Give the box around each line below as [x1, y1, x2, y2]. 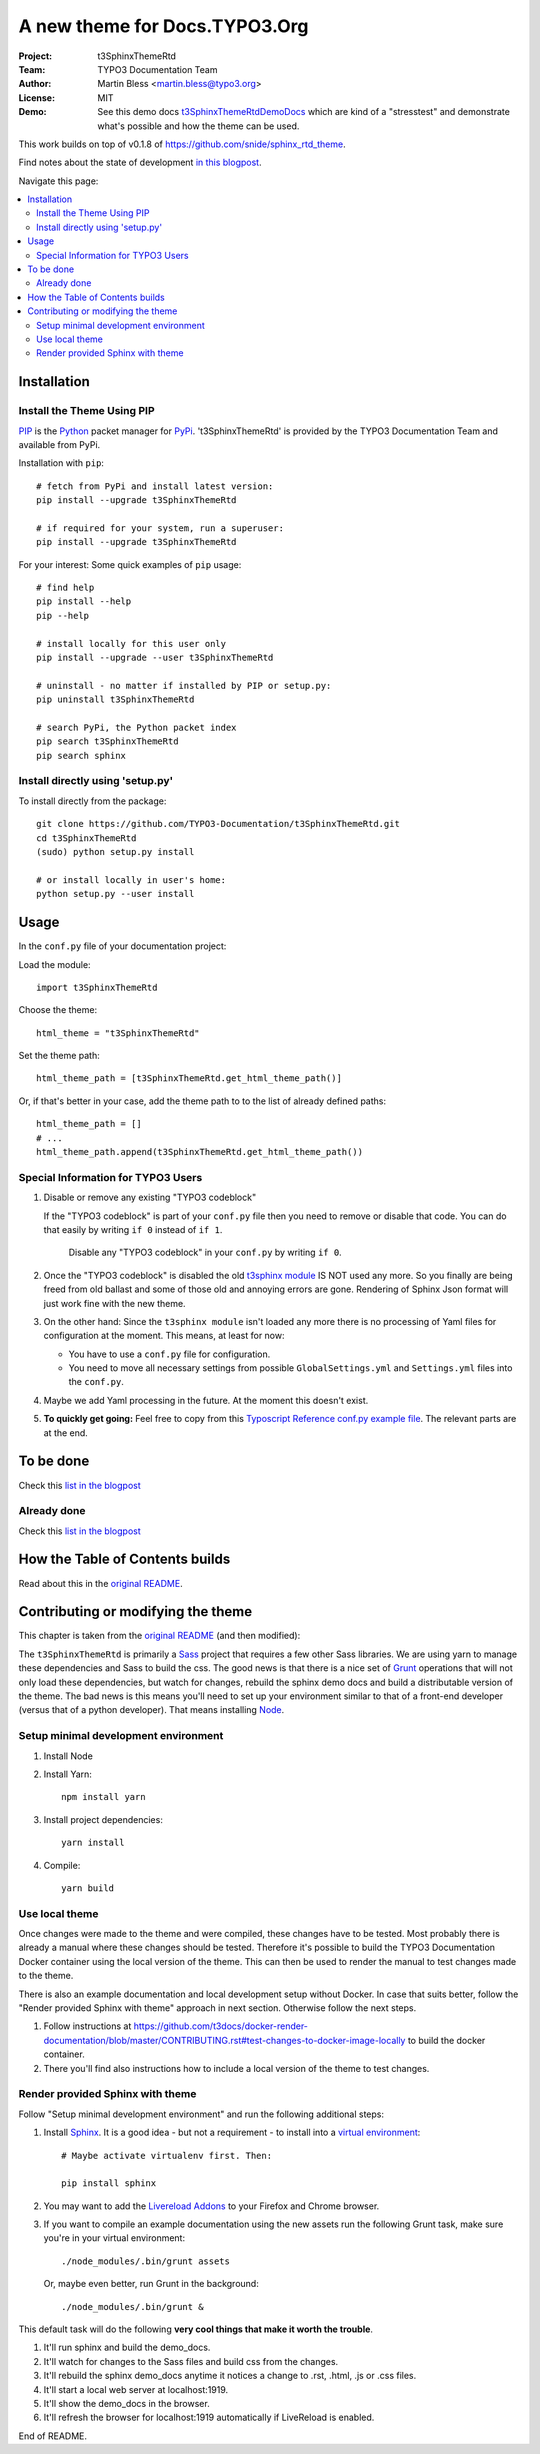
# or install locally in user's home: [36, 874, 227, 885]
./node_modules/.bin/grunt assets [61, 2255, 230, 2267]
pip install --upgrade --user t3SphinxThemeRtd [36, 651, 274, 663]
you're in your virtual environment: [43, 2232, 185, 2244]
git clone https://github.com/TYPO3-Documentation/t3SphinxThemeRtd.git [36, 818, 400, 830]
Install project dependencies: [43, 1813, 164, 1825]
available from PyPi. [18, 438, 101, 450]
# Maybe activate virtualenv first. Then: [61, 2150, 273, 2161]
